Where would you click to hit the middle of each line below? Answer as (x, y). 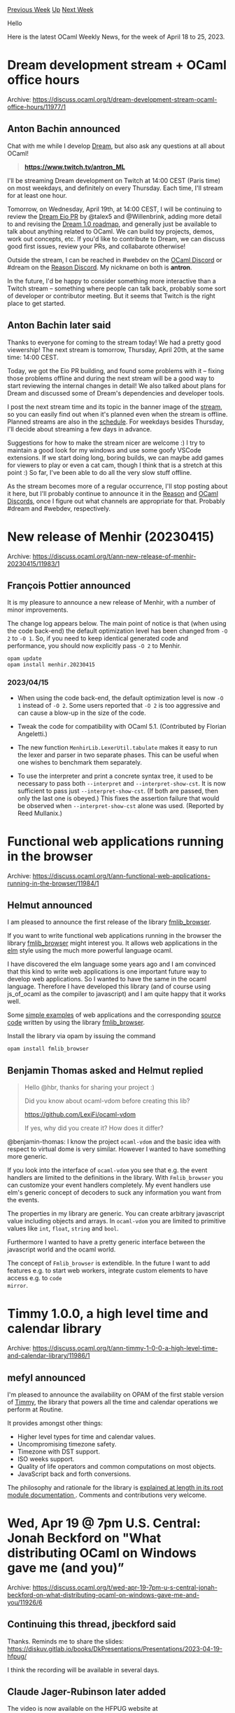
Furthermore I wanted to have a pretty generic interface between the (106, 1242)
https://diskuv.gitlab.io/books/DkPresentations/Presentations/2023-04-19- (115, 1648)
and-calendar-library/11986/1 (49, 1356)
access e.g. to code (35, 1278)
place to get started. (36, 303)
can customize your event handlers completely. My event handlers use (109, 1185)
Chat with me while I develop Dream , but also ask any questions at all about (116, 146)
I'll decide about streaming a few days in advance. (80, 429)
